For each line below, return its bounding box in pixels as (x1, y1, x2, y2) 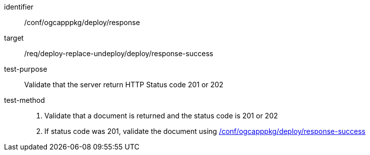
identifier (4, 3, 34, 11)
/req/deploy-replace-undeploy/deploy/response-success (24, 49, 213, 58)
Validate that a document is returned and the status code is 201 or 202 (44, 111, 278, 120)
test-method (4, 96, 45, 104)
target (4, 34, 24, 42)
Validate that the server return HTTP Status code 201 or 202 (24, 80, 224, 89)
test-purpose (4, 65, 47, 73)
